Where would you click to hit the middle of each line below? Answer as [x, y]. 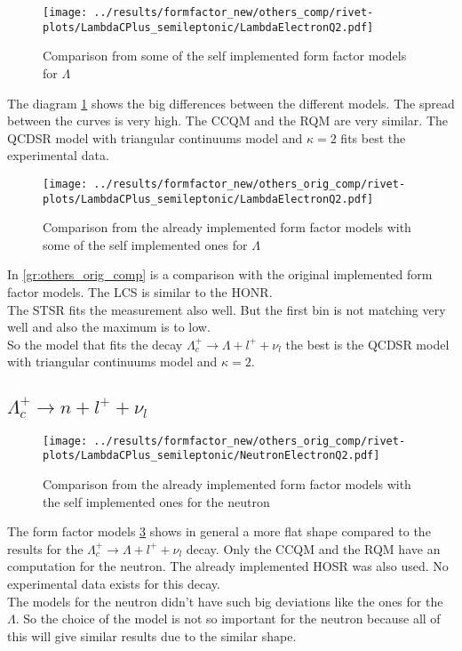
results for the [45, 548]
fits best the [373, 137]
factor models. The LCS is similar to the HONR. [140, 291]
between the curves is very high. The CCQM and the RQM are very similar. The [228, 121]
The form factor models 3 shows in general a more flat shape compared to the [219, 531]
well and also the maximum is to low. [109, 327]
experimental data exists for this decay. [114, 583]
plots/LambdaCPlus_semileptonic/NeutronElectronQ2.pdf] [211, 456]
